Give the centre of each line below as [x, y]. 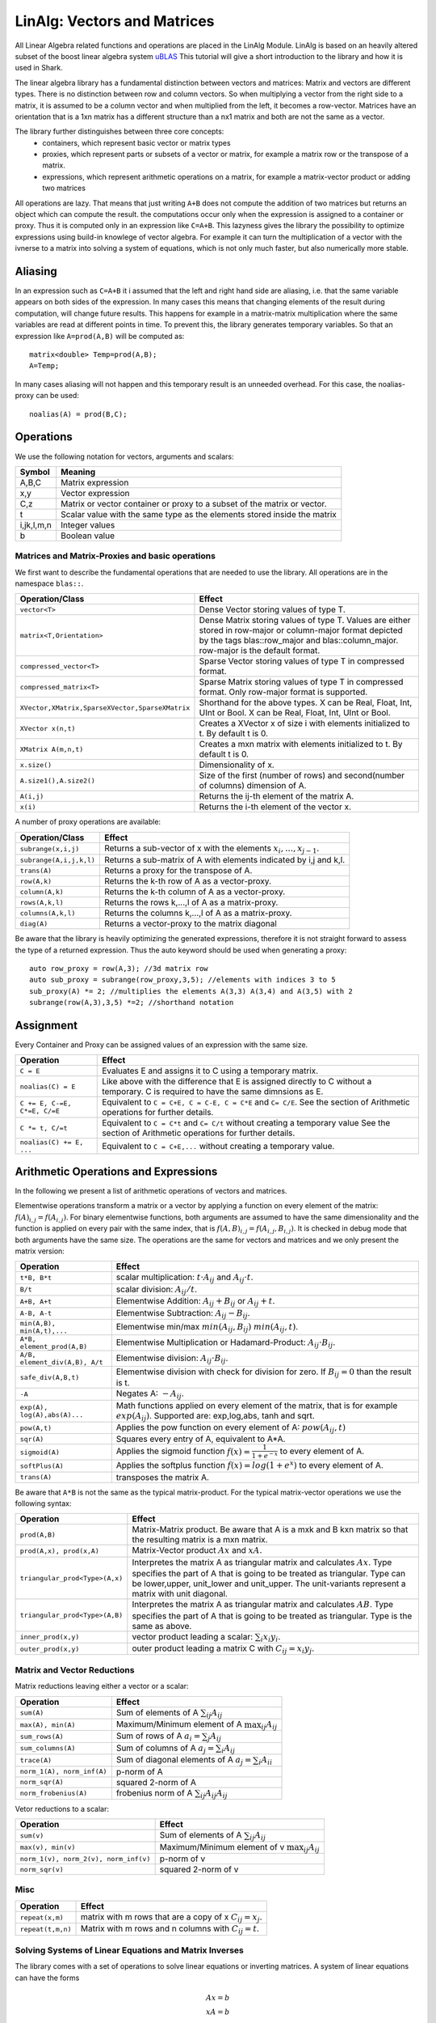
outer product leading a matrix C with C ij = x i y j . [223, 1649]
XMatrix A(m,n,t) [52, 749]
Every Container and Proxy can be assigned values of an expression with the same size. [161, 1045]
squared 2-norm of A [156, 1782]
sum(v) [32, 1836]
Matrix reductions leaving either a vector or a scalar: [102, 1686]
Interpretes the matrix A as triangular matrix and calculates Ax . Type [262, 1562]
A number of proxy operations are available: [88, 822]
